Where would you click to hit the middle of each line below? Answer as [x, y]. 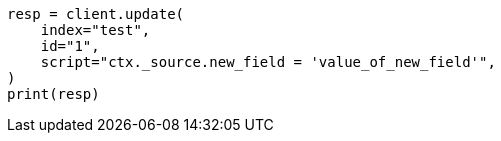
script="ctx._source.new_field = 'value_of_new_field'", [268, 62]
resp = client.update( [96, 14]
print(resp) [53, 94]
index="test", [95, 30]
